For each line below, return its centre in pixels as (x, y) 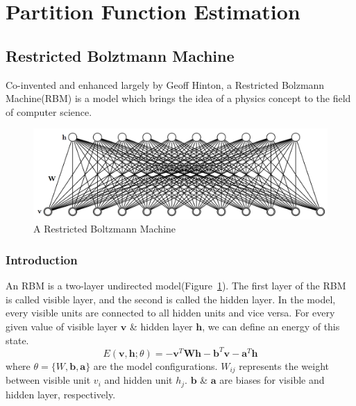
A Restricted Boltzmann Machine (105, 229)
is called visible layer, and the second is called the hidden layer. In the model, (171, 299)
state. (17, 340)
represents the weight (284, 365)
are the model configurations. (155, 365)
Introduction (42, 259)
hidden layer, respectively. (61, 394)
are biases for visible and (272, 380)
